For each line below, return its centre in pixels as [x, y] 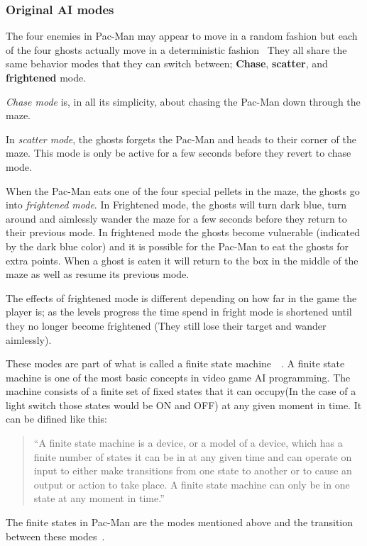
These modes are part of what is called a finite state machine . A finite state [175, 363]
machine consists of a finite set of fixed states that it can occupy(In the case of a [181, 391]
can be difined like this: [56, 419]
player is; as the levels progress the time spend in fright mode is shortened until [179, 312]
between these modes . [55, 536]
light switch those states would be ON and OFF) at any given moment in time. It [184, 405]
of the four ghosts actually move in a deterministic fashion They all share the [176, 49]
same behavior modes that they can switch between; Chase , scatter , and [167, 63]
